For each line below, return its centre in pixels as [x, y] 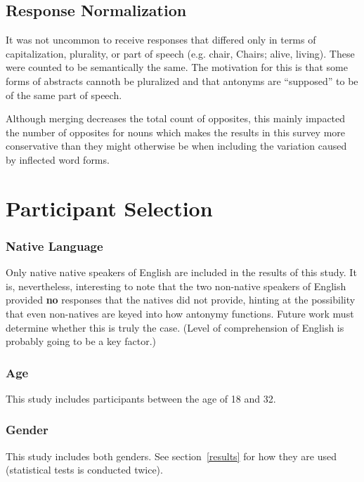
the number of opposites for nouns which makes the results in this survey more [176, 132]
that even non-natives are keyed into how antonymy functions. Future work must [180, 313]
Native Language [54, 246]
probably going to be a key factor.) [81, 341]
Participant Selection [109, 208]
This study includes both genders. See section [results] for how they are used [171, 456]
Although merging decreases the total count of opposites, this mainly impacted [176, 118]
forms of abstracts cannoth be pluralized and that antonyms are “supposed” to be [182, 80]
